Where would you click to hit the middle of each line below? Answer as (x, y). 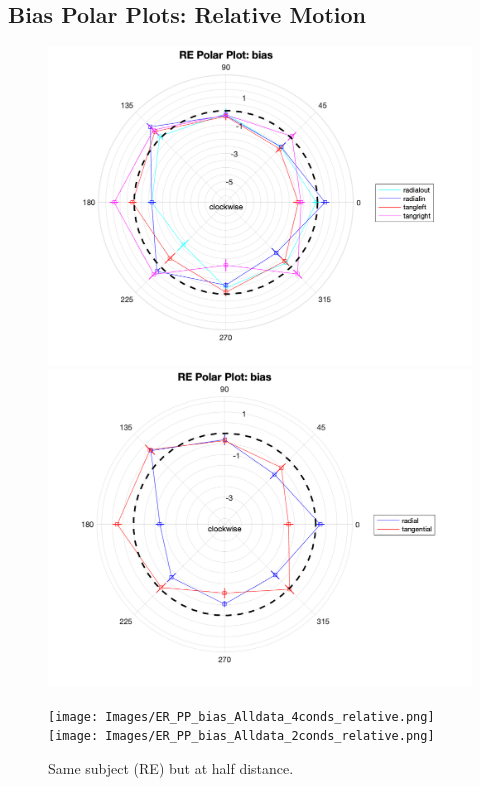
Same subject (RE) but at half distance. (171, 767)
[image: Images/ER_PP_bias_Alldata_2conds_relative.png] (241, 736)
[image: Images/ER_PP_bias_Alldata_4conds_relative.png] (241, 716)
